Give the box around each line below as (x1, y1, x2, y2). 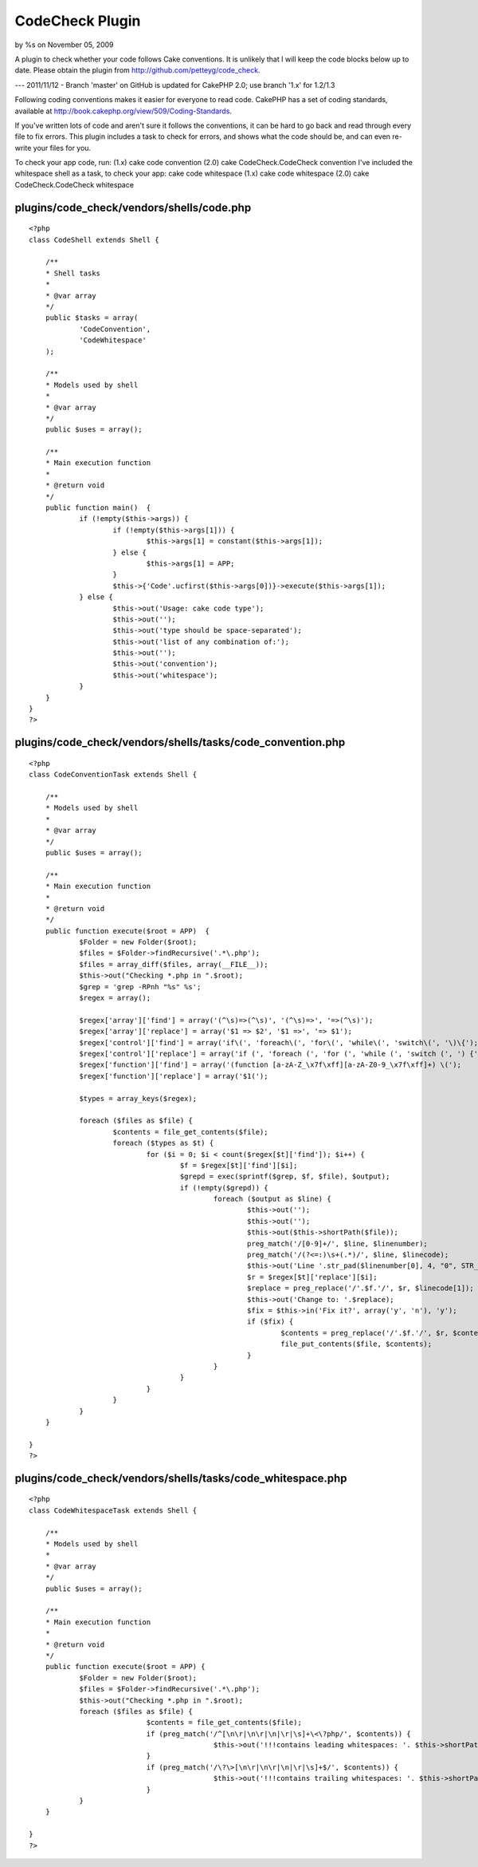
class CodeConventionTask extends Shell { (29, 770, 198, 780)
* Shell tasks (45, 268, 101, 278)
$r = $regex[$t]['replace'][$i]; (247, 1273, 378, 1281)
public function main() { (45, 503, 151, 512)
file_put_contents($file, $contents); (280, 1340, 433, 1348)
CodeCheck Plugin (14, 12, 141, 30)
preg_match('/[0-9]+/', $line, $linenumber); (247, 1239, 428, 1248)
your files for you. (33, 143, 92, 152)
